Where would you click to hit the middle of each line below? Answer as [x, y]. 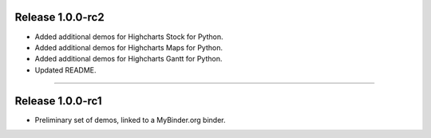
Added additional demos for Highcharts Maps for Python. [129, 47]
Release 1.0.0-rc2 [59, 17]
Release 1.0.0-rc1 [59, 101]
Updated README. [65, 70]
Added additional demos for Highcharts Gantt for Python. [129, 59]
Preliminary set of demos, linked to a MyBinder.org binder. [130, 120]
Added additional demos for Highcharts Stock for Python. [129, 37]
